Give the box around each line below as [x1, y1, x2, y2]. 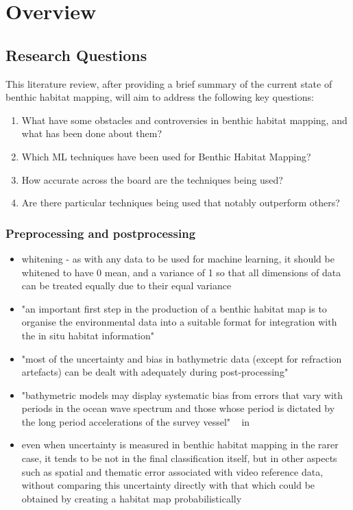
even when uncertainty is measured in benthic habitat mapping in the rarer [21, 437, 339, 452]
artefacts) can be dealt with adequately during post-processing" [21, 365, 289, 379]
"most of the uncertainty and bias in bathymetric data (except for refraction [21, 351, 342, 365]
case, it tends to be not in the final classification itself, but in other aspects [21, 451, 337, 465]
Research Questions [5, 44, 147, 65]
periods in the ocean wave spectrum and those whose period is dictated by [21, 401, 335, 415]
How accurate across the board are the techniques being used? [21, 172, 283, 186]
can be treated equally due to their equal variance [21, 278, 232, 293]
